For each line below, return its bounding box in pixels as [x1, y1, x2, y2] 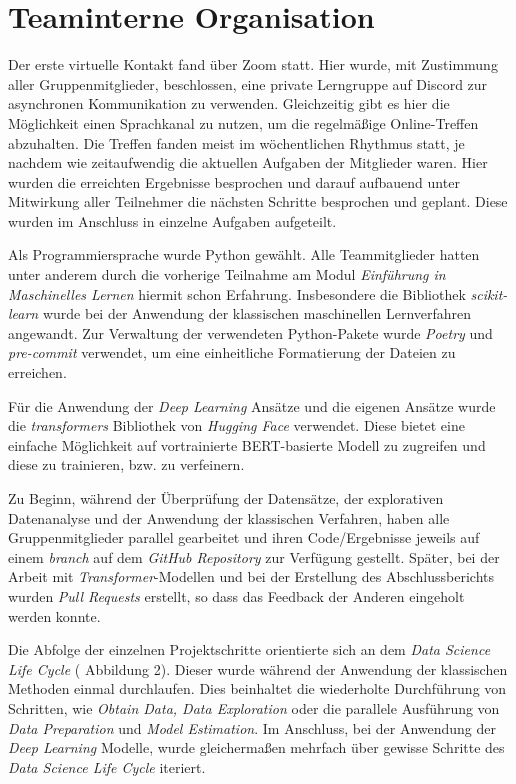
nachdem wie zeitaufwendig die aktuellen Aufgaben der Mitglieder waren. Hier [8, 152, 488, 173]
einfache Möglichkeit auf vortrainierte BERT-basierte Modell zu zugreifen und [8, 434, 486, 455]
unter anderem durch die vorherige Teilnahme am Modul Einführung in [8, 264, 446, 285]
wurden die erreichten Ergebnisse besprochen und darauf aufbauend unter [8, 171, 460, 192]
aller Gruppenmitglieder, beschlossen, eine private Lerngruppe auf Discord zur [8, 73, 488, 94]
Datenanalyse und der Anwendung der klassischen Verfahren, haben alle [8, 507, 450, 528]
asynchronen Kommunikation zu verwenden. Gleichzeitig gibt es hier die [8, 93, 450, 114]
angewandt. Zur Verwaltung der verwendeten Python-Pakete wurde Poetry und [8, 322, 493, 343]
